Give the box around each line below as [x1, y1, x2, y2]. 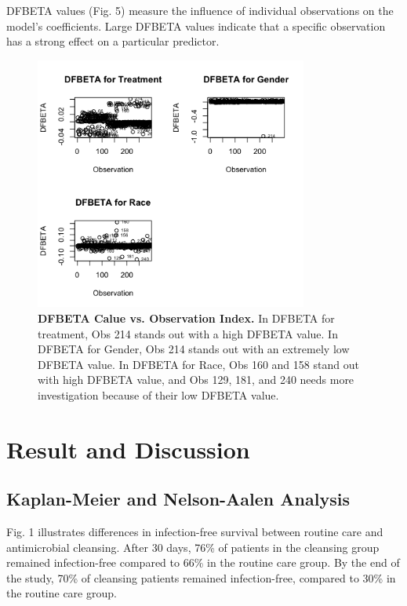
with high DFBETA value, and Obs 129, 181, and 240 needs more [38, 371, 354, 388]
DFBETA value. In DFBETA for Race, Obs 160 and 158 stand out [38, 356, 359, 372]
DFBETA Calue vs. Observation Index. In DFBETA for [38, 309, 335, 326]
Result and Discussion [6, 433, 250, 465]
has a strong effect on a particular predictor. [6, 33, 220, 49]
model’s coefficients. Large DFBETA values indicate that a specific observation [6, 17, 386, 34]
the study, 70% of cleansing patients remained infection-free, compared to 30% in [6, 569, 396, 586]
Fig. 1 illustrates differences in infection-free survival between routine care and [6, 524, 383, 540]
